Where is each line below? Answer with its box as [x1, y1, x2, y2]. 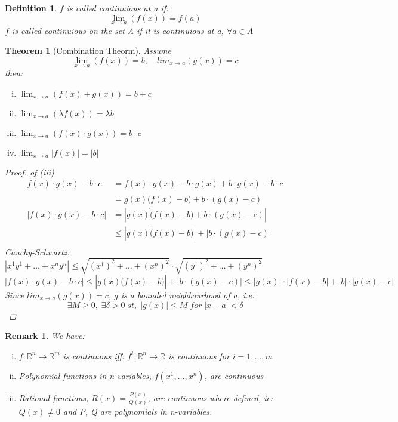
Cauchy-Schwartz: [5, 245, 70, 258]
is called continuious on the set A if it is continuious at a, [11, 24, 224, 36]
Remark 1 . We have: [5, 329, 85, 342]
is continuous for [168, 349, 230, 362]
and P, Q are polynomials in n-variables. [63, 405, 212, 417]
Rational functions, [18, 391, 89, 403]
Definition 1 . [5, 2, 57, 14]
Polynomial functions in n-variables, [18, 369, 152, 382]
